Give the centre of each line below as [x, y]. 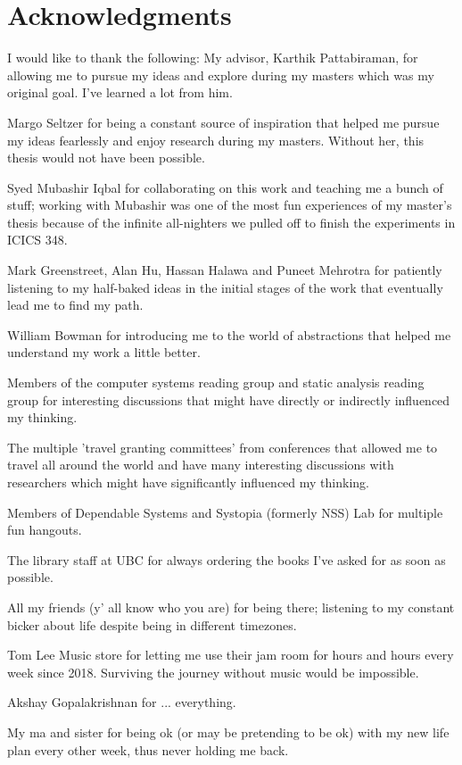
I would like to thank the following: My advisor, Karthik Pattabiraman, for [213, 58]
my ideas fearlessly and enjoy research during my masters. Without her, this [216, 140]
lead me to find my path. [75, 305]
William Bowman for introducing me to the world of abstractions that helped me [229, 334]
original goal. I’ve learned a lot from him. [120, 92]
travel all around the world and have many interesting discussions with [201, 465]
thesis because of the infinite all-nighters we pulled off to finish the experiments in [231, 222]
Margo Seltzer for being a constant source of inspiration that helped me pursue [223, 122]
